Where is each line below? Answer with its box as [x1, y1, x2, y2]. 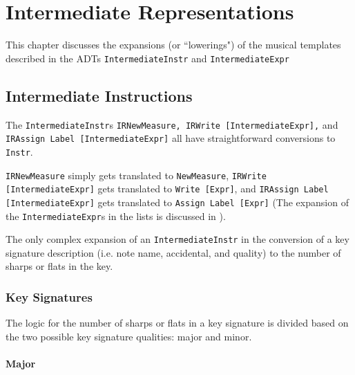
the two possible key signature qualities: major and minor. [6, 329, 252, 343]
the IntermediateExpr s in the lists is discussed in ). [6, 208, 226, 223]
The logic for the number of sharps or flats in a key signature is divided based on [6, 315, 349, 330]
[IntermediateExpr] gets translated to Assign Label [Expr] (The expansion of [6, 194, 349, 209]
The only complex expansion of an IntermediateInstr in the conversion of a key [6, 232, 349, 246]
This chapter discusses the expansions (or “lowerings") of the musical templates [6, 37, 341, 52]
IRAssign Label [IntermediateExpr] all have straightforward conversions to [6, 131, 336, 145]
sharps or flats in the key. [6, 259, 113, 273]
